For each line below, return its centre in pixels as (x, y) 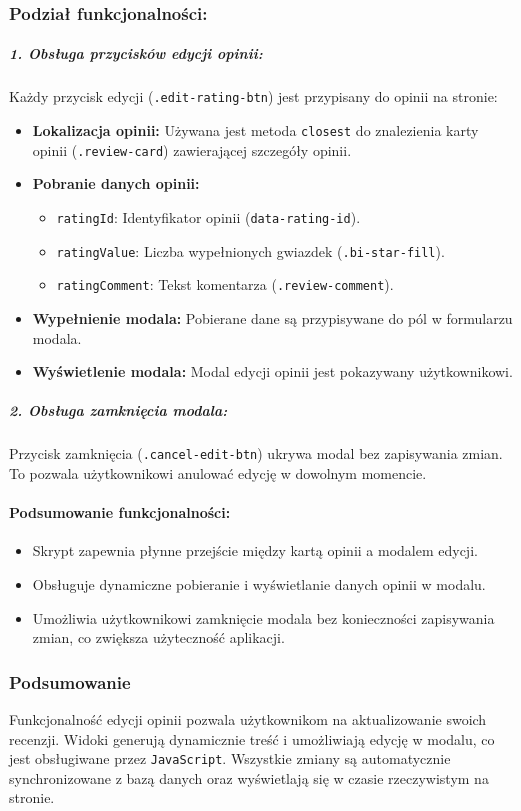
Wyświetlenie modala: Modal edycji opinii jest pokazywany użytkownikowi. (272, 371)
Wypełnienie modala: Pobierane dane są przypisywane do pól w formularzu (272, 317)
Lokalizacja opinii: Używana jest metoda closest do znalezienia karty (255, 130)
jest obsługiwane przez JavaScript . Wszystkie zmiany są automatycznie (230, 758)
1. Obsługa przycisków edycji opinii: (136, 53)
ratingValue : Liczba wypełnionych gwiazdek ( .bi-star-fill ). (250, 250)
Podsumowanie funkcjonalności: (120, 512)
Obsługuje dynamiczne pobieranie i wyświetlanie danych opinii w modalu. (259, 583)
